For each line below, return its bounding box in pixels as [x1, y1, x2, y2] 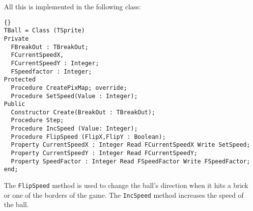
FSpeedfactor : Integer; [11, 68, 92, 75]
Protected [4, 76, 36, 83]
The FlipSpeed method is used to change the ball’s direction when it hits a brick [4, 180, 249, 190]
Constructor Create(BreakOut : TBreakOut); [11, 108, 155, 116]
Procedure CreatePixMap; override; [11, 84, 127, 91]
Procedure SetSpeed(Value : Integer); [11, 92, 138, 100]
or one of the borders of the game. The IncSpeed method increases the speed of [4, 189, 244, 200]
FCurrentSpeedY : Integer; [11, 59, 99, 67]
